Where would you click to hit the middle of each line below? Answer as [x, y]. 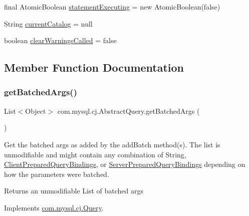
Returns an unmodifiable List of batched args [74, 191]
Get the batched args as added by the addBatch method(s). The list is [112, 144]
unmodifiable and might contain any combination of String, [95, 154]
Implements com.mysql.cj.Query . [54, 207]
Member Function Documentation [94, 67]
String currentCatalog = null [48, 23]
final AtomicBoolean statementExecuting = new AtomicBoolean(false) [112, 7]
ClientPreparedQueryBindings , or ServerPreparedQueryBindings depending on [125, 164]
